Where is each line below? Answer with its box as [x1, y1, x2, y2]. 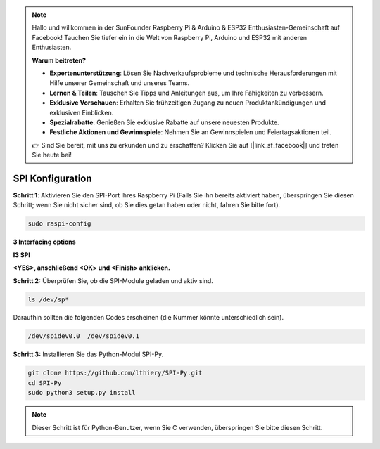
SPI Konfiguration [13, 172, 92, 184]
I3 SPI [13, 250, 31, 259]
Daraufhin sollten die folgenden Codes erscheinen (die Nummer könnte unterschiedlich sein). [13, 313, 284, 322]
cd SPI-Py [27, 379, 62, 386]
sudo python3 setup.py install [27, 389, 137, 397]
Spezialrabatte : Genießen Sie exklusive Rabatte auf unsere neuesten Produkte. [49, 118, 279, 126]
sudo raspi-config [27, 220, 91, 228]
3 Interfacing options [13, 237, 77, 246]
